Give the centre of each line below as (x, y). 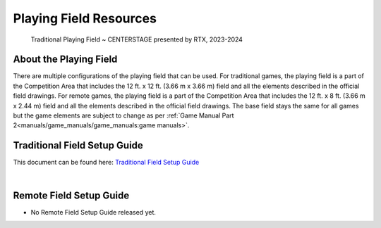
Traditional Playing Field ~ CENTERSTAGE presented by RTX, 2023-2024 (137, 39)
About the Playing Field (65, 59)
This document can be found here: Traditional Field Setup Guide (106, 163)
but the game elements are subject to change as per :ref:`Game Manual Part (123, 115)
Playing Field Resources (85, 18)
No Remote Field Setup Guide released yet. (93, 212)
